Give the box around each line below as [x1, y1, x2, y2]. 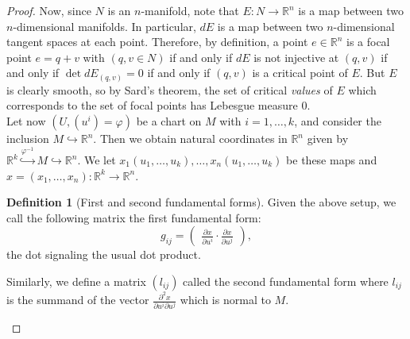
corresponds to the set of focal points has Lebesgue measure [6, 97, 298, 114]
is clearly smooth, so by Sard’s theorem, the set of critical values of [6, 81, 333, 98]
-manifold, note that [141, 2, 239, 18]
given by [307, 130, 349, 147]
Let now [6, 113, 46, 129]
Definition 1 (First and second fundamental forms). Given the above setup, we [6, 194, 396, 210]
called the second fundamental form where [183, 272, 389, 289]
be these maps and [286, 152, 377, 168]
